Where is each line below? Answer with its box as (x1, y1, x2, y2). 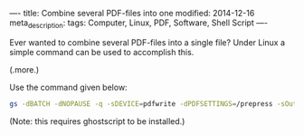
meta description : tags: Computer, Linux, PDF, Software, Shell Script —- (9, 17, 269, 30)
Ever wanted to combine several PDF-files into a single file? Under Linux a (9, 36, 286, 48)
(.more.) (9, 63, 40, 75)
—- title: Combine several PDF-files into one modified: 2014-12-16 (9, 8, 255, 18)
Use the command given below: (9, 82, 128, 92)
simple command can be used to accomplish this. (9, 46, 195, 57)
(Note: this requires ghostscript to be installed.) (9, 115, 185, 126)
